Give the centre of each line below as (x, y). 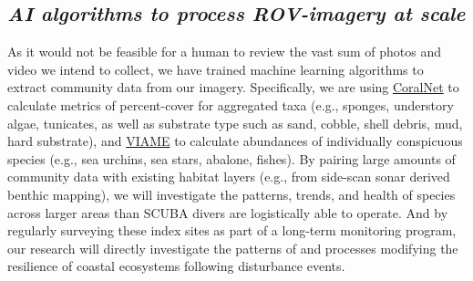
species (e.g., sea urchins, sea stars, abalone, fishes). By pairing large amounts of (231, 158)
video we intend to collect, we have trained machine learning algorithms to (216, 69)
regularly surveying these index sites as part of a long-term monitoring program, (232, 230)
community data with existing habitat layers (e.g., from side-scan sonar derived (229, 177)
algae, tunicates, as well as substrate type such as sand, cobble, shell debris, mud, (235, 123)
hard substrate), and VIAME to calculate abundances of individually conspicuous (235, 141)
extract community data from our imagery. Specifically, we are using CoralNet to (233, 87)
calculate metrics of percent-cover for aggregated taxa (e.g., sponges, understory (231, 104)
